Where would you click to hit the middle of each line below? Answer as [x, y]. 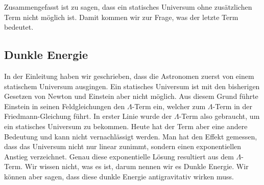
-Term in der [233, 106]
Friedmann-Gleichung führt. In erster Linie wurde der [88, 116]
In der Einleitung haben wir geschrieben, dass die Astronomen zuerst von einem [129, 76]
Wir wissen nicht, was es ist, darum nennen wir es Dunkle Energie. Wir [137, 166]
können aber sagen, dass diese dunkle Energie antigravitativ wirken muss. [119, 176]
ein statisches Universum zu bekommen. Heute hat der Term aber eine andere [126, 126]
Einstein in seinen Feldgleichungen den [65, 106]
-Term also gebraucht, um [219, 116]
